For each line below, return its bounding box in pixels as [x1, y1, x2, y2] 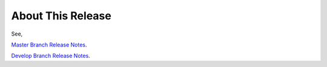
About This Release [11, 9, 111, 22]
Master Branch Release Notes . [11, 41, 87, 48]
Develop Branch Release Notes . [11, 52, 90, 60]
